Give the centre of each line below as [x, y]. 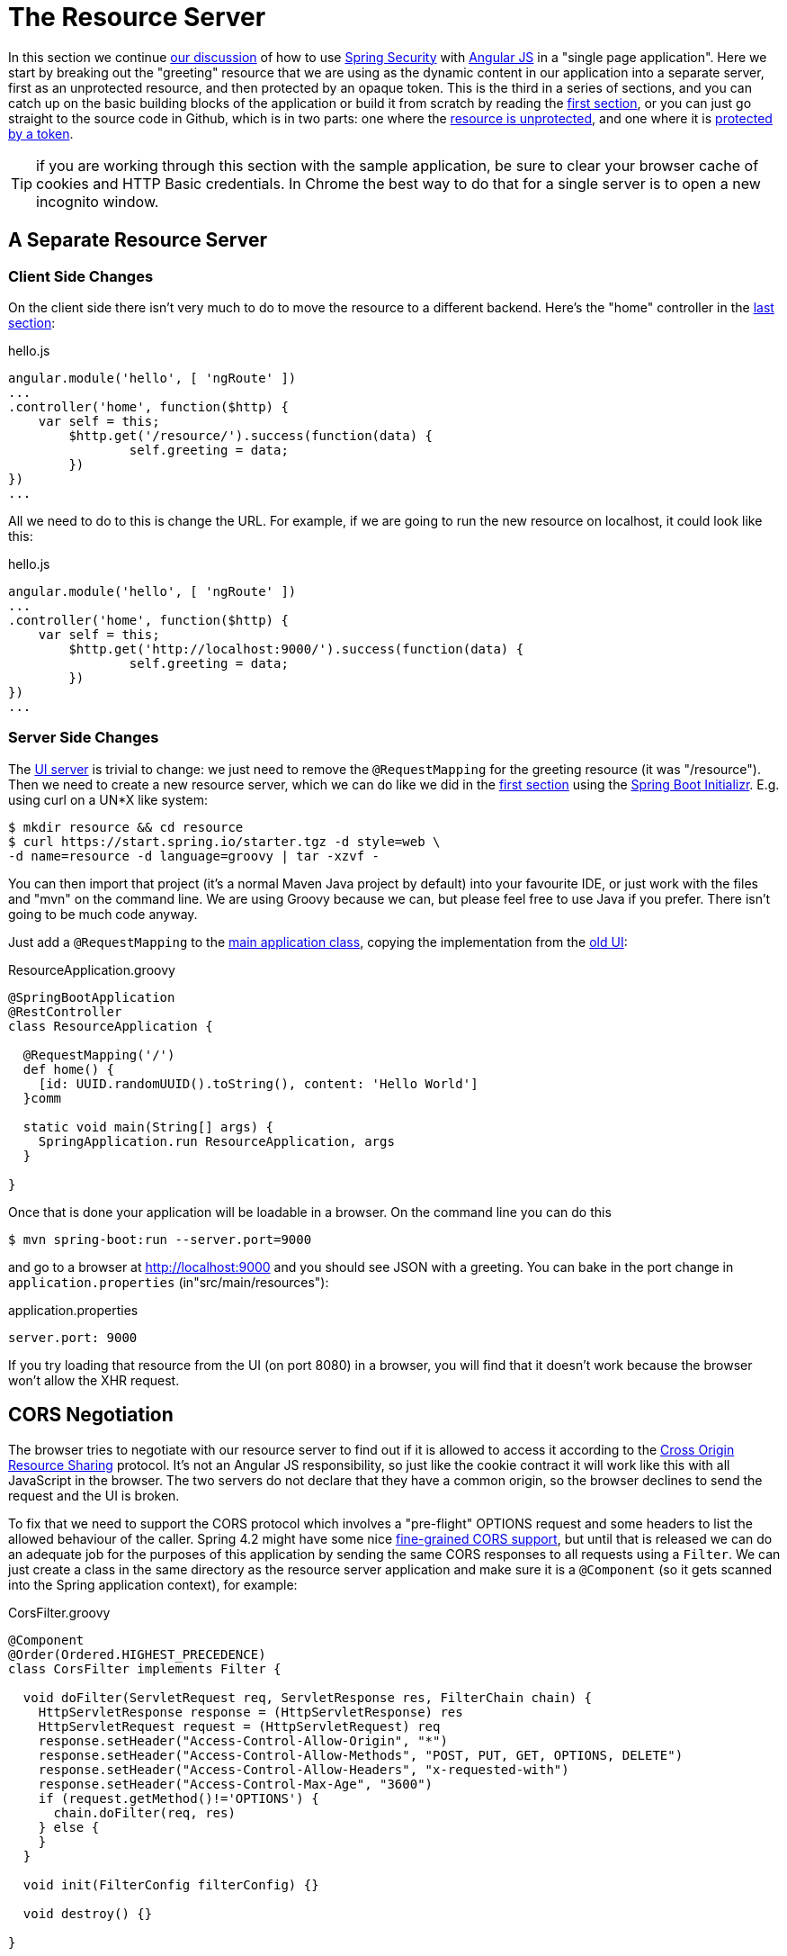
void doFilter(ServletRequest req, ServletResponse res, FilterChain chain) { [308, 1697]
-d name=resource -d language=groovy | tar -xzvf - [194, 856]
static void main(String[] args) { [148, 1127]
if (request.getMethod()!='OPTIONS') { [179, 1798]
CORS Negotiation [91, 1415]
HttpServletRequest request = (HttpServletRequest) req [239, 1726]
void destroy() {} [88, 1913]
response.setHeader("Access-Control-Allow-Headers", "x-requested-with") [304, 1769]
